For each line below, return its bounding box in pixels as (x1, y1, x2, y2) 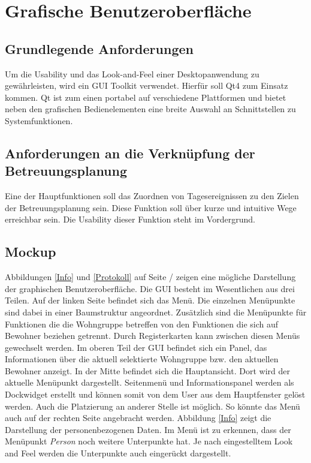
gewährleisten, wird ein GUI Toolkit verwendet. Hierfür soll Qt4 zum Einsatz (5, 79, 288, 92)
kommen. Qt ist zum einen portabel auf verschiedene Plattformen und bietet (5, 91, 286, 103)
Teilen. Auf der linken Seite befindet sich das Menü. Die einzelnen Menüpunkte (5, 294, 295, 306)
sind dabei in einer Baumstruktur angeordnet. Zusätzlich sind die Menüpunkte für (5, 305, 307, 318)
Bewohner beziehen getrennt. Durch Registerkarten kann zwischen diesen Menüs (5, 329, 300, 342)
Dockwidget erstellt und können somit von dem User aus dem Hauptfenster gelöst (5, 388, 306, 401)
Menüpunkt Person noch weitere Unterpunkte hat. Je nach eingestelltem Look (5, 435, 293, 447)
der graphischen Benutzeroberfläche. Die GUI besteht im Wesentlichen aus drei (5, 282, 295, 294)
